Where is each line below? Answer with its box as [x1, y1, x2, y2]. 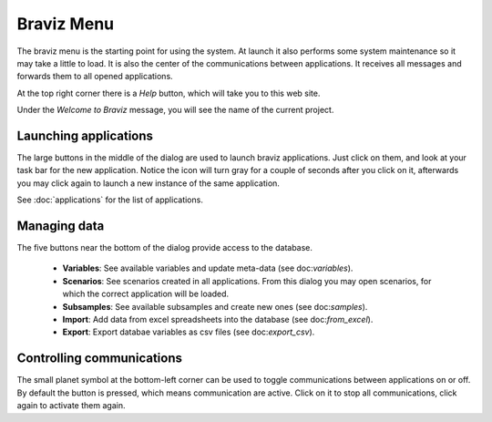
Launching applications [16, 128, 154, 143]
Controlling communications [16, 351, 182, 366]
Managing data [16, 219, 105, 233]
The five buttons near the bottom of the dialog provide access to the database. [16, 242, 313, 253]
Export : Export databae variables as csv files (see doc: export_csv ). [62, 326, 315, 337]
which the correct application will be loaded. [62, 288, 230, 300]
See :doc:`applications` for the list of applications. [16, 194, 204, 205]
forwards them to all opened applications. [16, 71, 173, 82]
